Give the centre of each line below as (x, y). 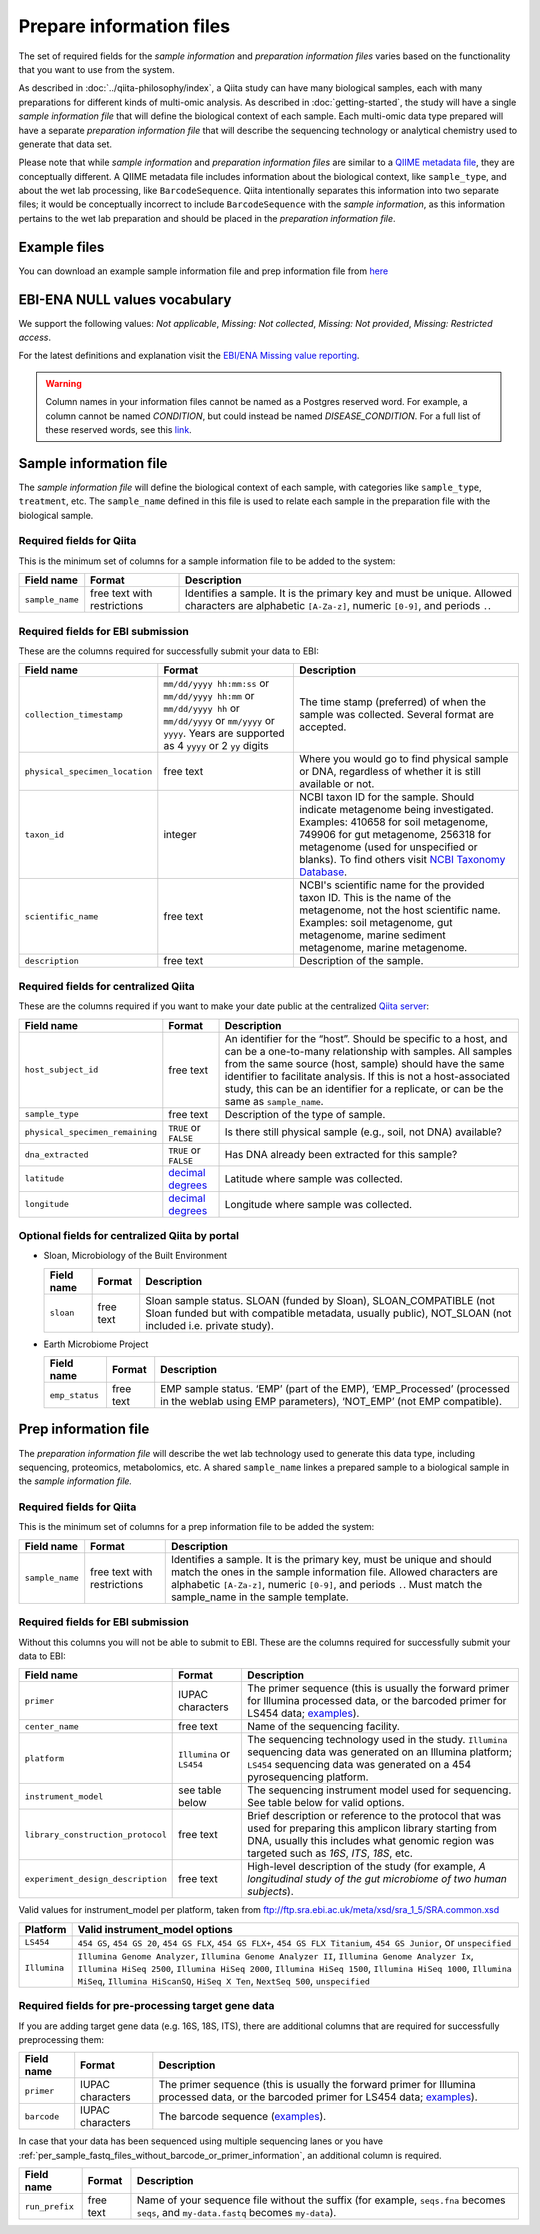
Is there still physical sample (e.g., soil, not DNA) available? (363, 1132)
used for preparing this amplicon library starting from (371, 1828)
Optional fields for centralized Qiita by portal (129, 1235)
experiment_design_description (95, 1878)
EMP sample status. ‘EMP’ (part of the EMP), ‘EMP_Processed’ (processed (335, 1389)
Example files (61, 246)
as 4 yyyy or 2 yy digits (216, 746)
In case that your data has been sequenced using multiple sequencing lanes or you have (201, 2141)
